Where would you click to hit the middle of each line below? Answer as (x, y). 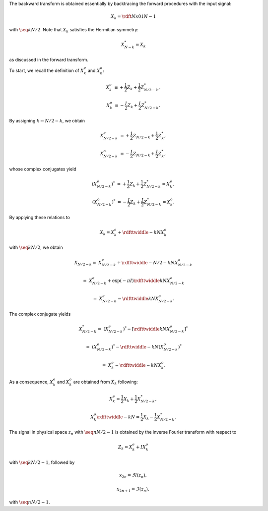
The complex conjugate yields (40, 314)
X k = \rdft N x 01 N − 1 (134, 17)
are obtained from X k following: (106, 382)
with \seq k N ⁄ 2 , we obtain (36, 247)
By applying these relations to (40, 217)
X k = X (107, 233)
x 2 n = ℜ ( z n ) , (133, 476)
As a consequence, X (31, 382)
